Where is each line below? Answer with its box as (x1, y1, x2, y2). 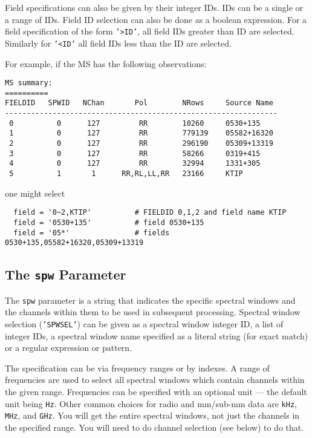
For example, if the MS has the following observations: (5, 57, 207, 70)
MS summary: (5, 79, 53, 88)
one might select (5, 186, 65, 199)
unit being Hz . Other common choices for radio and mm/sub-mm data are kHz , (5, 397, 297, 410)
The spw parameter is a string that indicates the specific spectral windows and (5, 293, 296, 306)
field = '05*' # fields (13, 228, 170, 237)
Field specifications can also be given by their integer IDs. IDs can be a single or (5, 1, 304, 13)
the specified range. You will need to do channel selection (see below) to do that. (5, 420, 304, 433)
